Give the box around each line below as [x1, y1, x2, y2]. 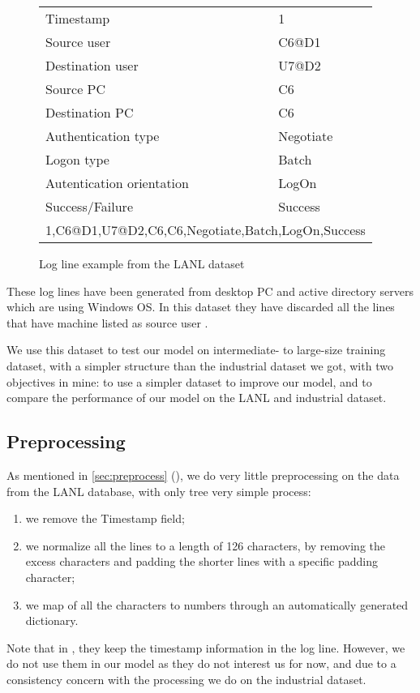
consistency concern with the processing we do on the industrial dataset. [6, 670, 366, 687]
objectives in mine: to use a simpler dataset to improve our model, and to [6, 373, 372, 390]
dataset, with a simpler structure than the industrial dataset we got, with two [6, 357, 393, 374]
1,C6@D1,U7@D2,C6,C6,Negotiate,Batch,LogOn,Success [45, 220, 366, 239]
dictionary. [25, 612, 79, 629]
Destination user [45, 56, 139, 75]
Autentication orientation [45, 173, 189, 192]
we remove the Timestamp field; [25, 510, 185, 527]
